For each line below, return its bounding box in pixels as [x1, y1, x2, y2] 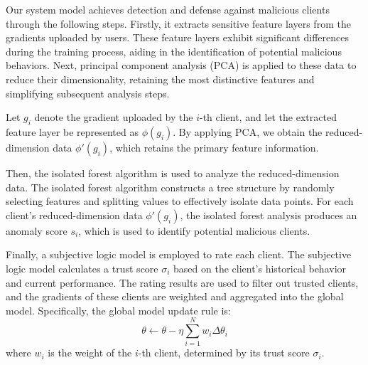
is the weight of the [48, 345, 132, 360]
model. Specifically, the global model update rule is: [6, 302, 231, 317]
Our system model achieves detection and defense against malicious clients [6, 2, 330, 16]
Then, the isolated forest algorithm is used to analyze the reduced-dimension [6, 165, 340, 180]
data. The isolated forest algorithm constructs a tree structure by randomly [6, 179, 335, 194]
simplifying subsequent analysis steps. [6, 85, 170, 100]
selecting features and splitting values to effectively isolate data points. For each [6, 194, 354, 208]
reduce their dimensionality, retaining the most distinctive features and [6, 71, 315, 86]
